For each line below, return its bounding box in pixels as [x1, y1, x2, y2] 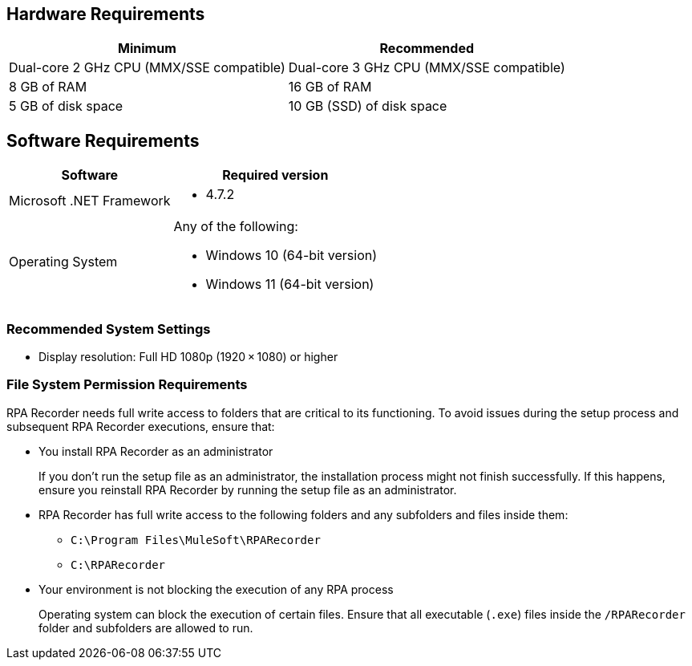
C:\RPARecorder [71, 558, 166, 571]
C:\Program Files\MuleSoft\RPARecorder [71, 533, 321, 546]
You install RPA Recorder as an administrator [38, 444, 273, 458]
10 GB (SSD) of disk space [288, 98, 447, 115]
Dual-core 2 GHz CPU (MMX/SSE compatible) [9, 59, 285, 76]
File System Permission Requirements [6, 376, 248, 393]
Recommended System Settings [6, 320, 211, 337]
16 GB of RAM [288, 79, 372, 95]
